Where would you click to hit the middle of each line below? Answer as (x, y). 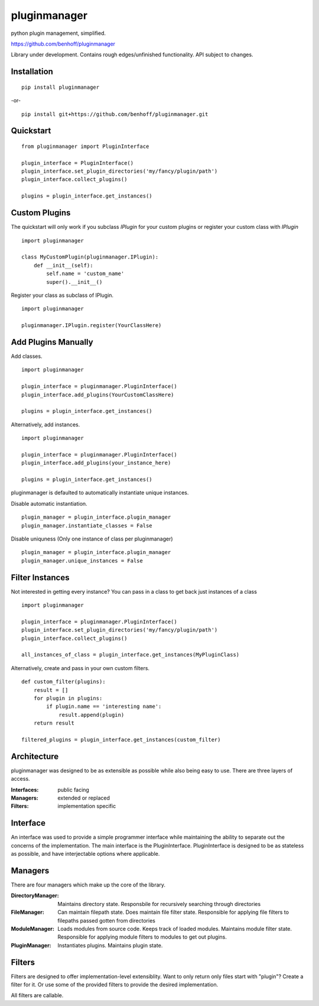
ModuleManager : (32, 929)
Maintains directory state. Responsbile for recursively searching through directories (159, 904)
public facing (74, 790)
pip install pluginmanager (61, 87)
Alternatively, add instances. (45, 424)
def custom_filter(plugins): (64, 682)
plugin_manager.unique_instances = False (82, 561)
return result (54, 723)
